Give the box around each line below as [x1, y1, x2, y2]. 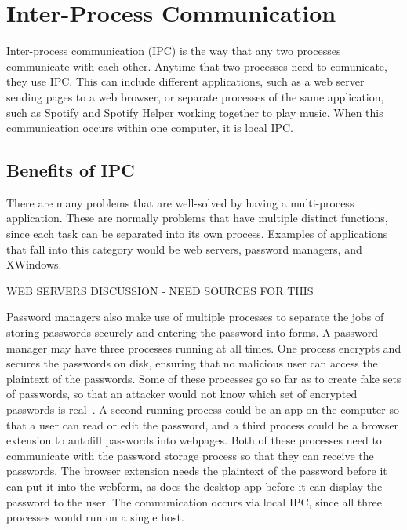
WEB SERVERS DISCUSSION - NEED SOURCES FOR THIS [6, 282, 314, 298]
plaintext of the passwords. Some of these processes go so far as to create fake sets [6, 370, 402, 386]
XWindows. [6, 256, 62, 272]
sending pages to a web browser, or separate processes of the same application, [6, 88, 384, 104]
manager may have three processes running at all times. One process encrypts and [6, 339, 402, 356]
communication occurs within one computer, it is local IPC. [6, 119, 293, 136]
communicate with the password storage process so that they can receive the [6, 447, 374, 463]
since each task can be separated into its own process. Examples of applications [6, 225, 388, 242]
